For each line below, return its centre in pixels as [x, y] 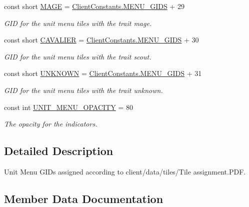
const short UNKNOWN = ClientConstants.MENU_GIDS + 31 [103, 73]
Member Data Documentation [84, 198]
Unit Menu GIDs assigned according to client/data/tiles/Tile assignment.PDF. [125, 171]
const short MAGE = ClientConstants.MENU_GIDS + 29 [94, 6]
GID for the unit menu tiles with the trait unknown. [83, 90]
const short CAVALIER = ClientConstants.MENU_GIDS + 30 [101, 40]
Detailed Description [59, 151]
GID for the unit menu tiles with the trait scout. [78, 56]
